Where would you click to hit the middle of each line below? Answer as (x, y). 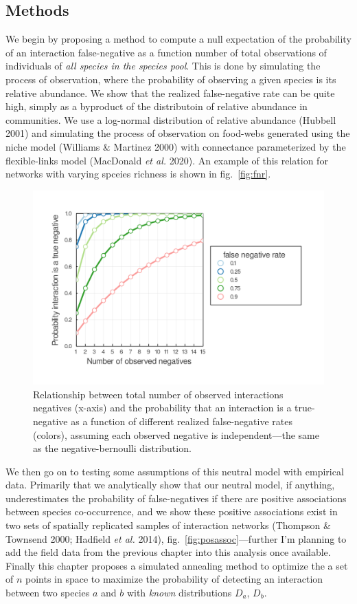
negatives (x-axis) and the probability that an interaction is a (162, 408)
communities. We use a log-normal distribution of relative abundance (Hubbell (171, 119)
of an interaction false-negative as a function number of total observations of (166, 52)
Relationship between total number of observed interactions (158, 394)
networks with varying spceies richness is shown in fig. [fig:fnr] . (138, 174)
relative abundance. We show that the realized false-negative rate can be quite (170, 93)
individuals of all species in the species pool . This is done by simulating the (163, 66)
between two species (48, 593)
